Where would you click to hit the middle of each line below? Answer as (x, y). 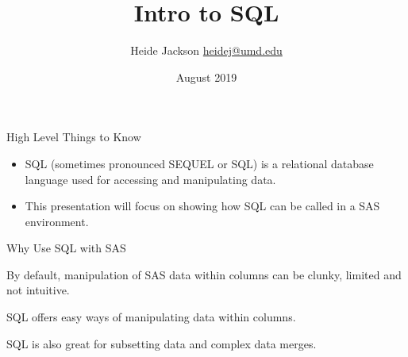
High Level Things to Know (74, 137)
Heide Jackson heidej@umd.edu (206, 50)
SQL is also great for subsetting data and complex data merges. (162, 343)
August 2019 (206, 77)
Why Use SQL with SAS (66, 248)
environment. (57, 221)
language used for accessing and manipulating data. (150, 179)
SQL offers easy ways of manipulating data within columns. (151, 317)
